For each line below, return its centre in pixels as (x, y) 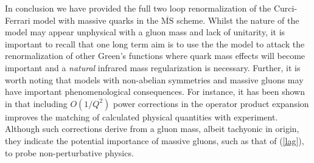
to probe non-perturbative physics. (69, 152)
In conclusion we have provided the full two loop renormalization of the (138, 8)
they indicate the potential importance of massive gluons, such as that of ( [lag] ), (155, 140)
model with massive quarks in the (96, 20)
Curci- (285, 8)
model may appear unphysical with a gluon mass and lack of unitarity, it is (145, 32)
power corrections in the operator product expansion (211, 103)
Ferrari (18, 20)
